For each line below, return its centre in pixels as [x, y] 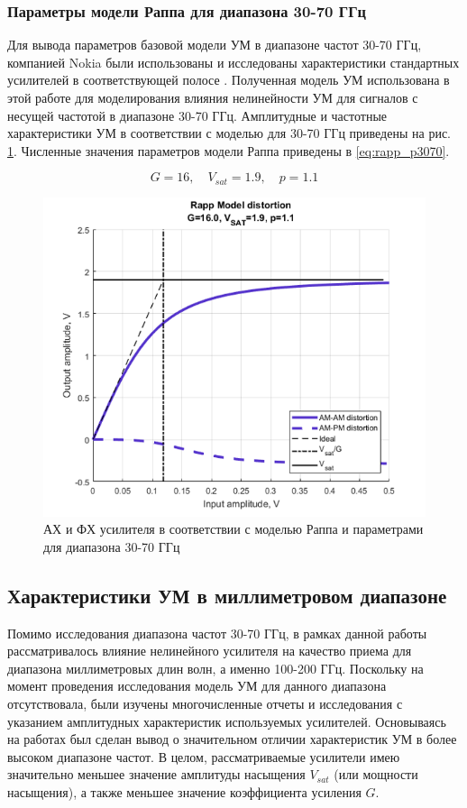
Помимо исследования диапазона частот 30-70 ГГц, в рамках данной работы [217, 633]
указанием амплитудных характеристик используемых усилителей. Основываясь [227, 721]
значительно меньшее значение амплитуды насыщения [156, 774]
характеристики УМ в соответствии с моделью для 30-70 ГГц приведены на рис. [229, 133]
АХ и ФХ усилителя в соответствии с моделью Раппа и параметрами [233, 529]
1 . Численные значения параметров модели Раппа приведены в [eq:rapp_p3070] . [229, 150]
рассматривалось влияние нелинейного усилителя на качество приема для [210, 651]
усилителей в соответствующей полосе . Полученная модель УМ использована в [229, 80]
